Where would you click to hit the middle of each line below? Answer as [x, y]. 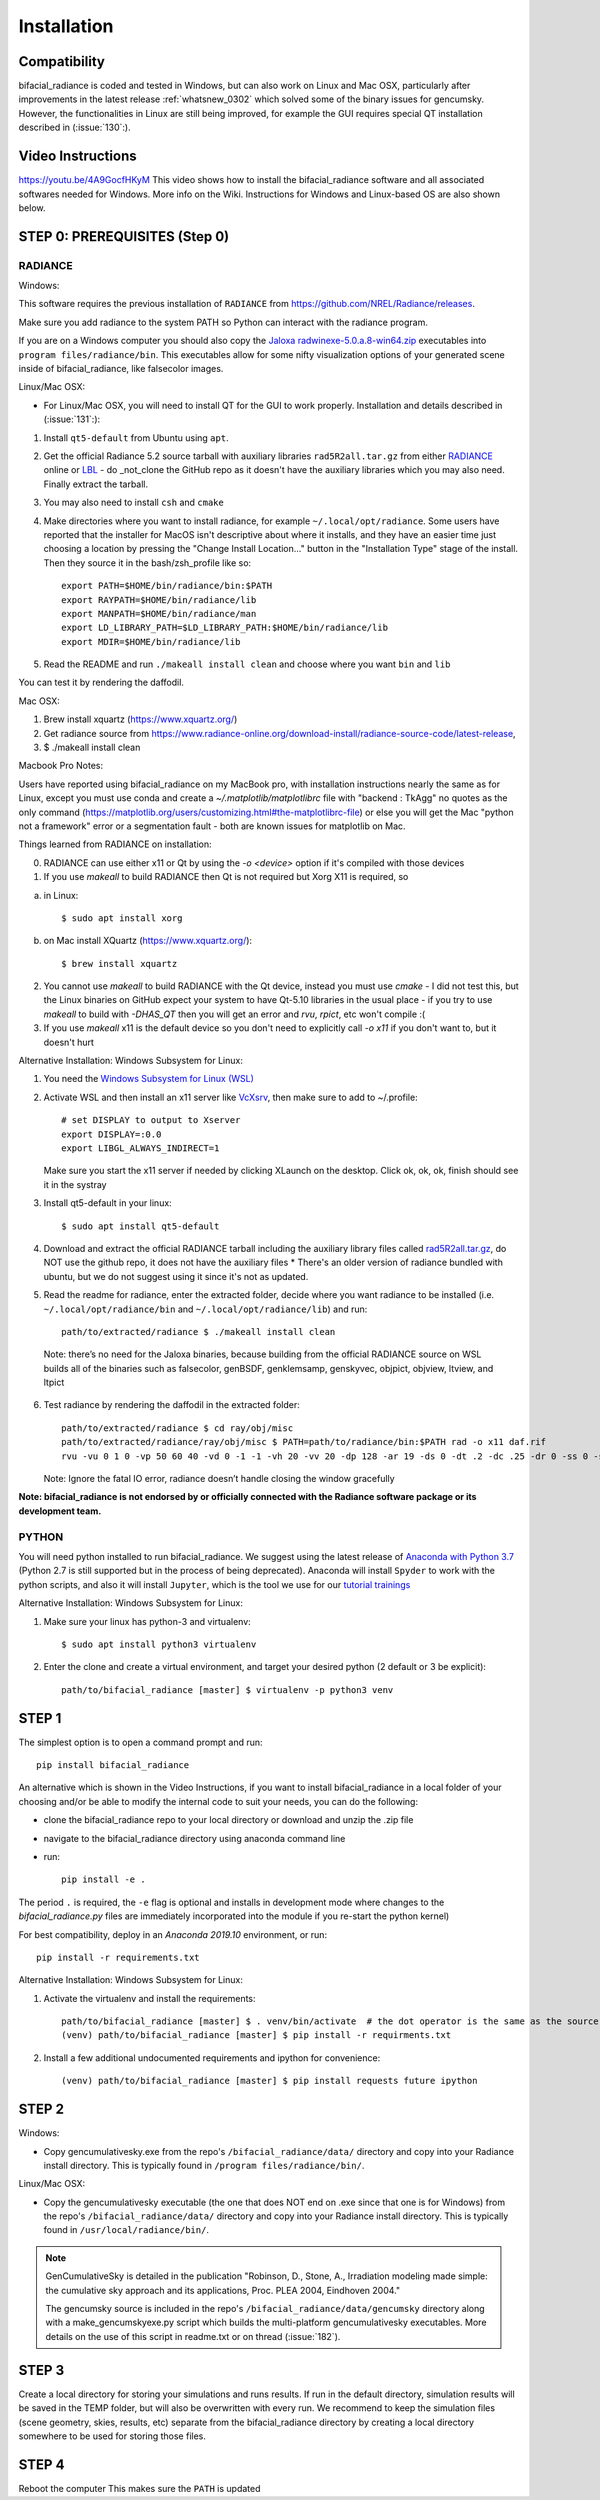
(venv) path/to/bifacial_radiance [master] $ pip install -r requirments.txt [256, 2035]
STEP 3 [41, 2370]
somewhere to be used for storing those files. [112, 2436]
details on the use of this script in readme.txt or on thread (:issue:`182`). [193, 2336]
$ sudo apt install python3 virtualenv [159, 1644]
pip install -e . [103, 1879]
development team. [60, 1511]
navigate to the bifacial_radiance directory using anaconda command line [194, 1838]
